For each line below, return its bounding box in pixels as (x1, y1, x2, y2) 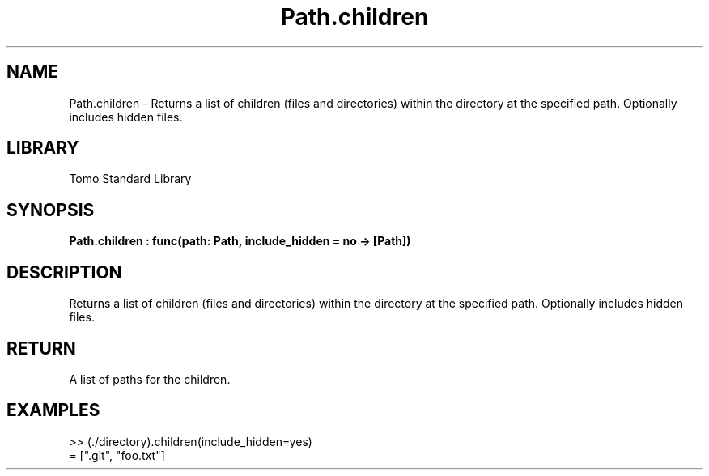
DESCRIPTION (6, 261, 122, 283)
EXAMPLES (6, 400, 100, 421)
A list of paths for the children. (69, 372, 231, 386)
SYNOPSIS (6, 199, 95, 220)
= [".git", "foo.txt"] (69, 448, 165, 462)
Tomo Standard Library (69, 172, 192, 186)
